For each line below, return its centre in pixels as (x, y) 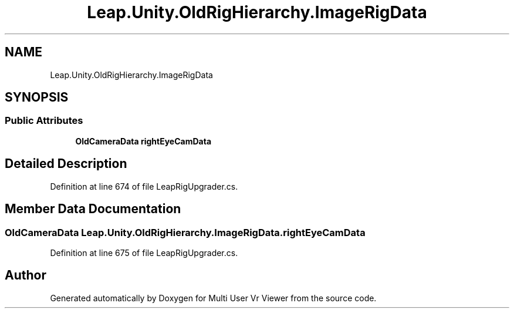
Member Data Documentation (93, 209)
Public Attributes (44, 121)
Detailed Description (66, 164)
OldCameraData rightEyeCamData (143, 141)
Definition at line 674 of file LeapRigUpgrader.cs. (144, 186)
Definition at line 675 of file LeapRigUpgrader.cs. (144, 253)
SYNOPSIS (37, 97)
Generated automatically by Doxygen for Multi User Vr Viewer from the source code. (213, 298)
